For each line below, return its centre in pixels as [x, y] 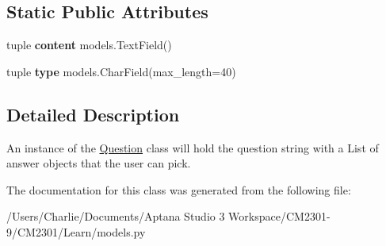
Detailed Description [93, 114]
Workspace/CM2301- [279, 216]
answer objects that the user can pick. [99, 163]
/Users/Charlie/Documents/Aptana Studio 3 [116, 216]
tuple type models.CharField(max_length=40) [121, 71]
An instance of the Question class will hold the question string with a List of [193, 147]
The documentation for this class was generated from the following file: [179, 189]
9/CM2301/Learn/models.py [76, 231]
